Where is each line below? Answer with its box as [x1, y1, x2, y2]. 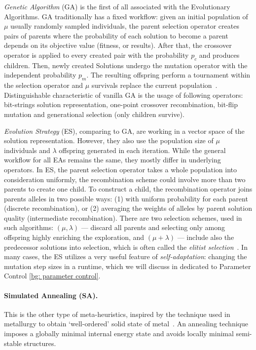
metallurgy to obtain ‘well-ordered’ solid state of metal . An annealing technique [4, 318, 248, 329]
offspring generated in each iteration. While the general [59, 145, 226, 155]
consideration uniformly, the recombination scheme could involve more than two [4, 174, 246, 184]
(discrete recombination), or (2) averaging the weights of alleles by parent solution [4, 203, 252, 213]
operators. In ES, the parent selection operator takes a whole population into [4, 164, 237, 174]
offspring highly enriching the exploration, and [4, 232, 145, 242]
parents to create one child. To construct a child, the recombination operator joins [4, 184, 253, 194]
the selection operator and [4, 80, 83, 90]
